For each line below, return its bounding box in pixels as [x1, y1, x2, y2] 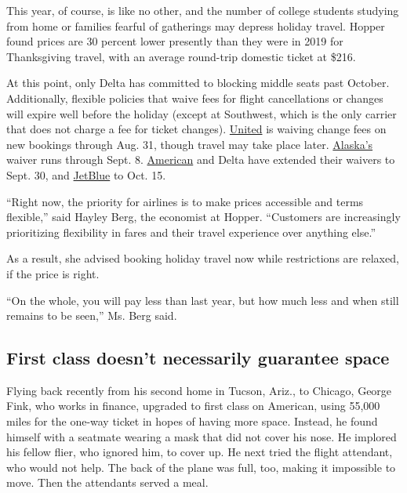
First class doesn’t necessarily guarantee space [6, 346, 390, 370]
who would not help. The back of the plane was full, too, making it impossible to [6, 459, 396, 475]
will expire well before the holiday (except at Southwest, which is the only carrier [6, 105, 397, 121]
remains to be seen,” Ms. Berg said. [6, 307, 177, 324]
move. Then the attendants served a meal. [6, 474, 209, 491]
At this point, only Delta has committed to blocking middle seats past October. [6, 74, 390, 91]
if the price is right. [6, 265, 100, 281]
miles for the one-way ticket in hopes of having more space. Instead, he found [6, 413, 378, 430]
